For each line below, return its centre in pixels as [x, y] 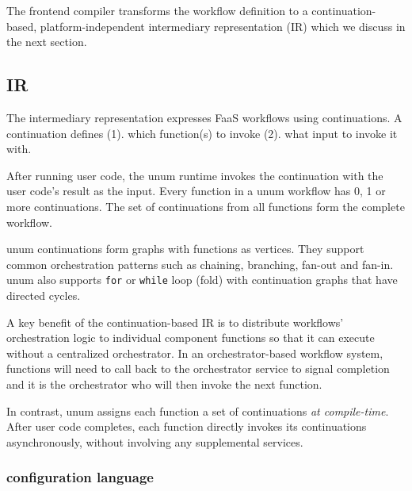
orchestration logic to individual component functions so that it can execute [191, 338]
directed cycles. [44, 295]
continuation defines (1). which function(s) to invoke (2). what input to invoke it [202, 133]
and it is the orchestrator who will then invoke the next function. [164, 384]
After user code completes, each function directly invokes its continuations [187, 426]
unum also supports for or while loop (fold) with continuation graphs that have [202, 280]
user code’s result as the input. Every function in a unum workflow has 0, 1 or [196, 191]
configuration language [80, 477]
